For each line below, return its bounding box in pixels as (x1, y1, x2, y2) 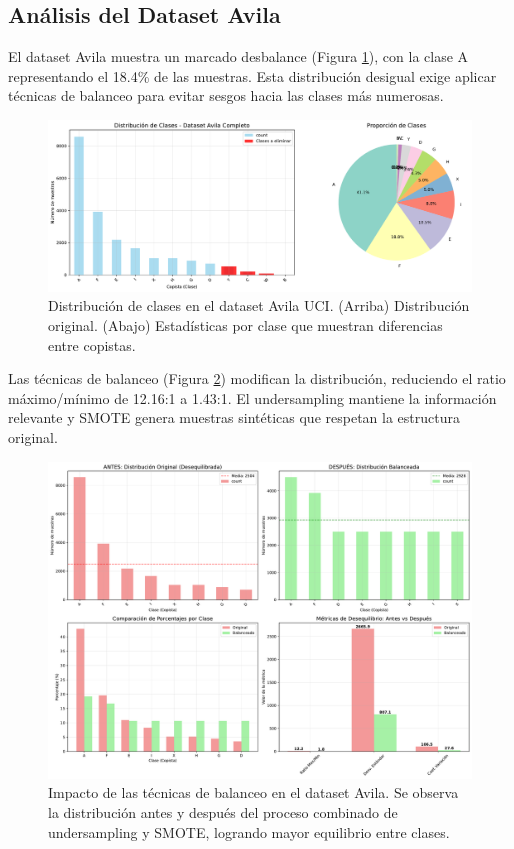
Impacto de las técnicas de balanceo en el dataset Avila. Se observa (48, 782, 459, 803)
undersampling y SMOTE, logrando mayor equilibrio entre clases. (48, 821, 450, 842)
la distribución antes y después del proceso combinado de (48, 801, 398, 822)
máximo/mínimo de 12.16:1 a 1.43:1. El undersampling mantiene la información (8, 387, 497, 408)
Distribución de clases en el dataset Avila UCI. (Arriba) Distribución (48, 295, 470, 316)
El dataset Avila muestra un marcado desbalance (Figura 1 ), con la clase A (8, 46, 469, 67)
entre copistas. (48, 334, 136, 355)
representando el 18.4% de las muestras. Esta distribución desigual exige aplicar (8, 65, 497, 86)
